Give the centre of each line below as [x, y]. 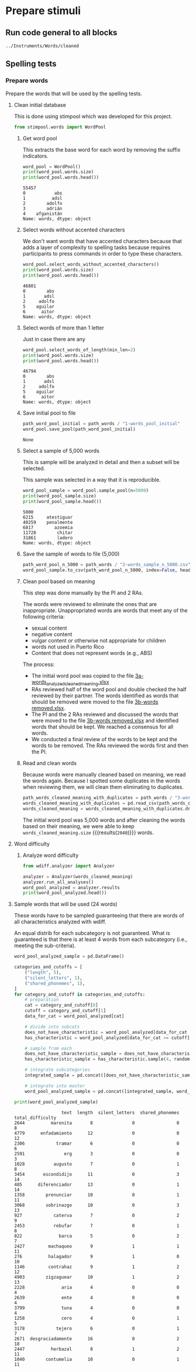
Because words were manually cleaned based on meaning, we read [104, 775]
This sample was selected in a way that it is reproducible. [92, 480]
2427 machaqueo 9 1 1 [97, 1246]
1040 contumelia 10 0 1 [97, 1359]
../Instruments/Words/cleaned [42, 46]
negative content [52, 634]
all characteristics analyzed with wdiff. [60, 922]
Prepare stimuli [43, 11]
